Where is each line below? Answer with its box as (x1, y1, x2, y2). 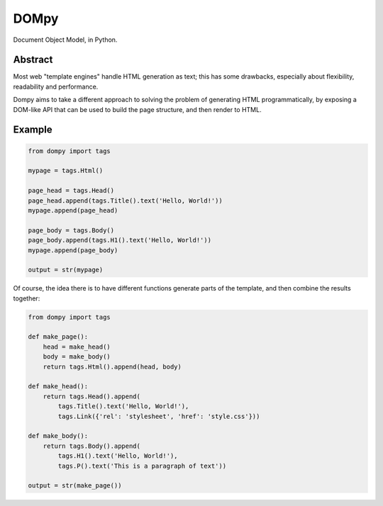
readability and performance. (13, 82, 99, 91)
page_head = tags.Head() (28, 186, 115, 195)
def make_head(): (28, 383, 89, 390)
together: (13, 294, 40, 303)
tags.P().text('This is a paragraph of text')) (57, 461, 227, 470)
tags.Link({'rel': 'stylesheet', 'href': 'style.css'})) (57, 412, 260, 420)
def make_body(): (28, 432, 89, 440)
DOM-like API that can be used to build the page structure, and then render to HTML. (13, 105, 262, 113)
